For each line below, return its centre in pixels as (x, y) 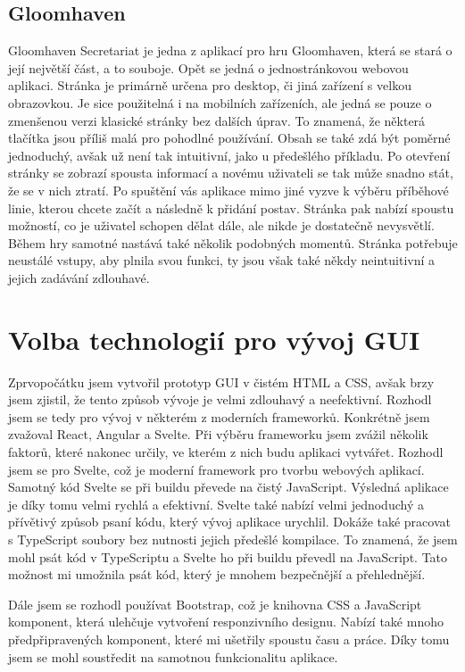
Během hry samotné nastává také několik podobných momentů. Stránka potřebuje (233, 242)
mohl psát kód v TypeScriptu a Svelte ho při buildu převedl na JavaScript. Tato (228, 556)
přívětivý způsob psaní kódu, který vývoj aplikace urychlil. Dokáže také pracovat (229, 522)
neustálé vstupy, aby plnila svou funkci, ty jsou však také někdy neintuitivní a (222, 260)
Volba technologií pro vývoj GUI (214, 339)
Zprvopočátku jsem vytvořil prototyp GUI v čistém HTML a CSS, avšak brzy (221, 382)
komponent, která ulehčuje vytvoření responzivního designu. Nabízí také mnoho (226, 622)
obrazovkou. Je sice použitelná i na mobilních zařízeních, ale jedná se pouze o (220, 102)
